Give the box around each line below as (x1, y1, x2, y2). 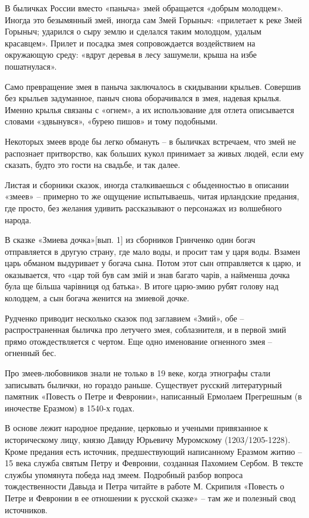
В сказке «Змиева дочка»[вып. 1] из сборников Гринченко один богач (5, 233, 256, 246)
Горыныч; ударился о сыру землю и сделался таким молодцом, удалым (5, 25, 261, 38)
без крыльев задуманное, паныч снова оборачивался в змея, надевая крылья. (5, 92, 282, 104)
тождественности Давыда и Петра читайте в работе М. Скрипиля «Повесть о (5, 480, 285, 492)
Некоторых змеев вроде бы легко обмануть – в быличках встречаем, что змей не (5, 135, 296, 147)
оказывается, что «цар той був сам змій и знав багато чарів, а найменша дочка (5, 268, 290, 280)
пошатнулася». (5, 60, 57, 72)
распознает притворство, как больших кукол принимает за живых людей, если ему (5, 146, 304, 159)
